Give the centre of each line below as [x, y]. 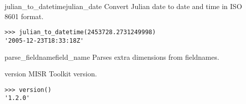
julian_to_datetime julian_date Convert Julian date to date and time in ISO [124, 6]
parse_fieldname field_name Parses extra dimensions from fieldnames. [112, 57]
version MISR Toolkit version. [51, 74]
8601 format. [24, 16]
